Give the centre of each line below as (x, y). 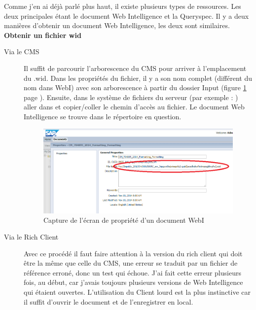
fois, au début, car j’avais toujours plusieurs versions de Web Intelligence (133, 282)
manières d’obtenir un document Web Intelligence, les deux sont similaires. (117, 25)
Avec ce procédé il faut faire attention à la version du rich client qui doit (133, 253)
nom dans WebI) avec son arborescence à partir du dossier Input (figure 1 (135, 87)
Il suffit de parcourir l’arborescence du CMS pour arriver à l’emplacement (135, 68)
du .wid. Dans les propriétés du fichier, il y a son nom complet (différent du (138, 78)
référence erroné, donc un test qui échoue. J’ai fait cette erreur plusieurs (132, 272)
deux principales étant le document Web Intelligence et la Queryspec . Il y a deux (127, 16)
